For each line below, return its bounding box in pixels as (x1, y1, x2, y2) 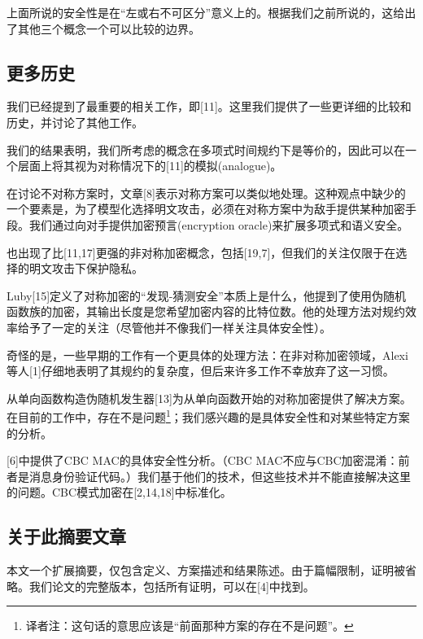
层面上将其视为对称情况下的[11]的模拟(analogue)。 (17, 157, 282, 174)
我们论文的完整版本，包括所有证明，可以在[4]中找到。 (28, 577, 315, 594)
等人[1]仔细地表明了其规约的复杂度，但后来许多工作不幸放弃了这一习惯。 (7, 362, 395, 379)
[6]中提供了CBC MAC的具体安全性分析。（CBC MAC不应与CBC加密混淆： (7, 452, 399, 469)
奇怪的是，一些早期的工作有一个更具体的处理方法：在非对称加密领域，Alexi (7, 346, 408, 363)
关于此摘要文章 (7, 523, 126, 549)
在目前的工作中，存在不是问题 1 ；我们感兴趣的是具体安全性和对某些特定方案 (7, 406, 410, 425)
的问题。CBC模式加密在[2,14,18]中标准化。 (7, 484, 232, 501)
